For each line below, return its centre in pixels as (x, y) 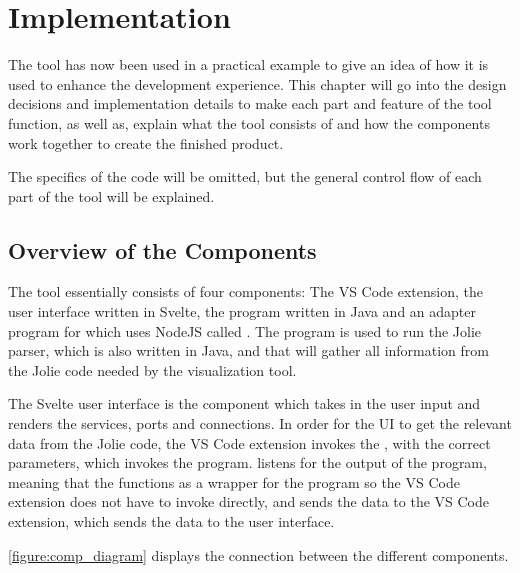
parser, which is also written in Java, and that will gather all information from (248, 350)
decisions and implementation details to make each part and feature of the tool (250, 103)
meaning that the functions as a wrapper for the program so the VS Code (234, 481)
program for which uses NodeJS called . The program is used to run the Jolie (245, 330)
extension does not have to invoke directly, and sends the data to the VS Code (248, 501)
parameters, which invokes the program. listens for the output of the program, (247, 462)
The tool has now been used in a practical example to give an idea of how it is (248, 64)
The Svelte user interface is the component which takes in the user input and (244, 403)
